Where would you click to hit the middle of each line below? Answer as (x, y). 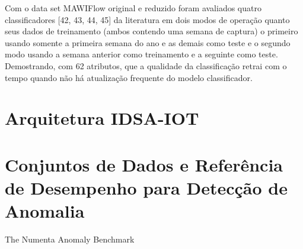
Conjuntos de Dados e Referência (144, 164)
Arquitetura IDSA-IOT (102, 118)
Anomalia (45, 211)
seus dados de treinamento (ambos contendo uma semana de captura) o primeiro (151, 31)
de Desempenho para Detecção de (146, 187)
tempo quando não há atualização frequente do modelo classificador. (129, 77)
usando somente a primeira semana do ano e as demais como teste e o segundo (148, 42)
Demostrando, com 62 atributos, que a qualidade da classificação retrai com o (146, 65)
